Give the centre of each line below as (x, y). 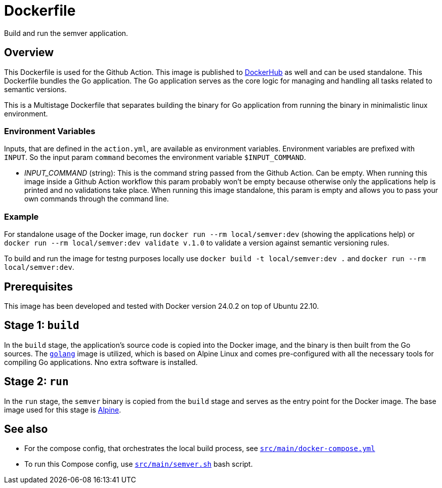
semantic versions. (35, 89)
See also (26, 429)
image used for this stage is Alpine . (63, 410)
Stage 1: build (42, 326)
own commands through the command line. (97, 199)
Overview (29, 53)
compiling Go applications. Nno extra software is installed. (101, 362)
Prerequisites (38, 287)
